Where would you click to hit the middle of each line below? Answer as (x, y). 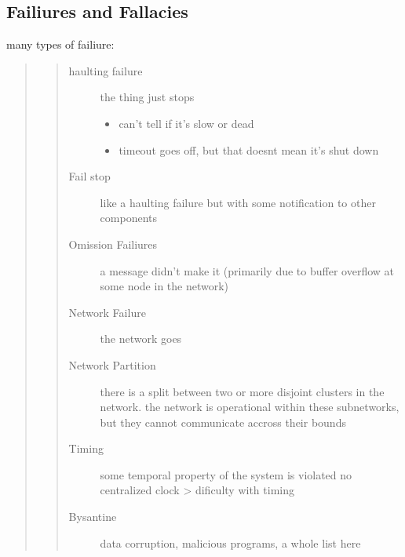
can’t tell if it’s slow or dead (186, 123)
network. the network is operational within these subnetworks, (250, 407)
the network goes (141, 339)
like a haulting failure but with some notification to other (238, 202)
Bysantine (93, 517)
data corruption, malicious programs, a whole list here (230, 542)
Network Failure (107, 312)
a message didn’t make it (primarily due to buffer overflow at (247, 270)
